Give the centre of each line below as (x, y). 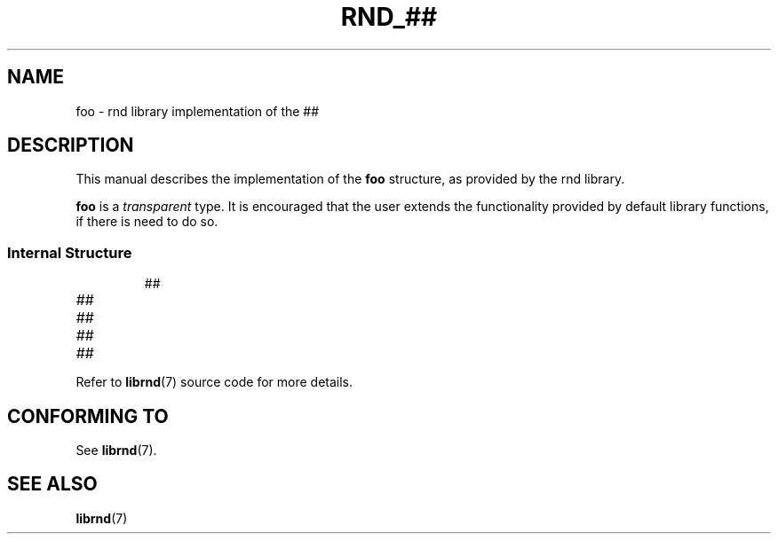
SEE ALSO (52, 484)
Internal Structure (70, 252)
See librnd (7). (116, 451)
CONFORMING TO (88, 416)
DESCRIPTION (71, 145)
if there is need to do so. (147, 222)
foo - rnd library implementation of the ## (198, 111)
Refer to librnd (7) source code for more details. (214, 382)
